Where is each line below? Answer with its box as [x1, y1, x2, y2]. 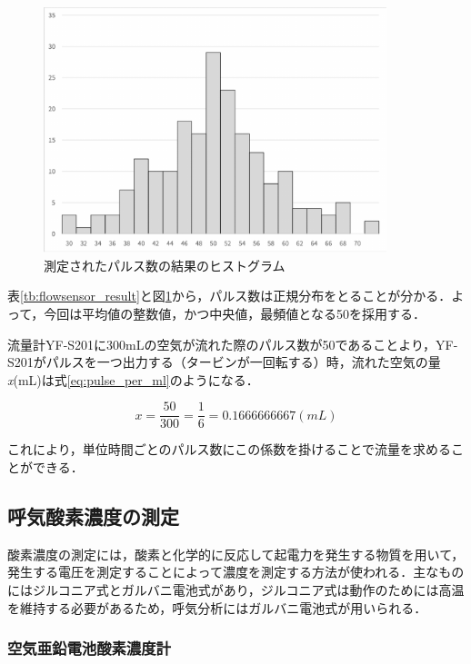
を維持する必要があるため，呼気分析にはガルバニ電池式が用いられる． [7, 598, 427, 617]
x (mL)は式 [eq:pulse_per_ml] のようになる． [7, 370, 259, 389]
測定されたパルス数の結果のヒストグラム [44, 255, 286, 274]
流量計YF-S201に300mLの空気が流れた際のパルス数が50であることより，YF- [7, 334, 458, 353]
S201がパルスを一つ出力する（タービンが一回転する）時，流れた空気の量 [7, 352, 441, 372]
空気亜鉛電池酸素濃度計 [7, 637, 171, 659]
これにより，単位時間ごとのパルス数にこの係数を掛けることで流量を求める [7, 440, 451, 459]
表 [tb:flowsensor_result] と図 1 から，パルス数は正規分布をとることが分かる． [7, 286, 452, 305]
